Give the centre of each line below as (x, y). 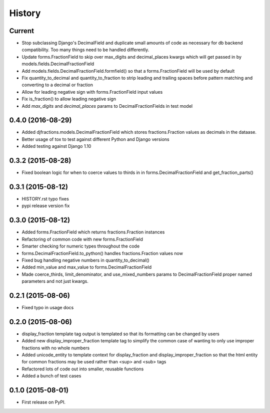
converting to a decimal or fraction (57, 85)
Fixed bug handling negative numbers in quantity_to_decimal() (85, 260)
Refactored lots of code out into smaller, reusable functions (83, 369)
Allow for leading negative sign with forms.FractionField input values (92, 92)
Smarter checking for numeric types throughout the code (81, 246)
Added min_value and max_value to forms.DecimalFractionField (87, 267)
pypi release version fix (46, 206)
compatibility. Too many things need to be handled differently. (85, 50)
